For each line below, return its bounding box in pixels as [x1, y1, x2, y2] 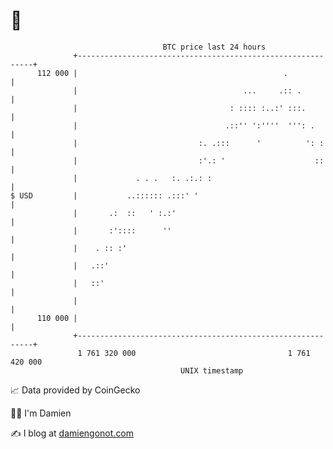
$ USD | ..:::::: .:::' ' [10, 190, 199, 201]
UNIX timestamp [180, 365, 244, 376]
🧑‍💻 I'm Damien [10, 407, 72, 419]
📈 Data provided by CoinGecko [10, 384, 141, 396]
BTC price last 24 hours [162, 42, 267, 52]
